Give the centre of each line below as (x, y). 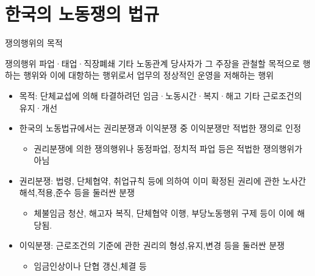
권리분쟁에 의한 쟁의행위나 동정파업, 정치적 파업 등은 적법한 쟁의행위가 (168, 148)
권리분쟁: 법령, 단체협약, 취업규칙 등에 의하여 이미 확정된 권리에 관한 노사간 (163, 180)
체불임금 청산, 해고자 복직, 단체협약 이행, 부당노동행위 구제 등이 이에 (164, 213)
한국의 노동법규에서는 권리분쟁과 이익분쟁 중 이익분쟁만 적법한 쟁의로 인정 (160, 128)
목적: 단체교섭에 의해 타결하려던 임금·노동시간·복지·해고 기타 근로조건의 (161, 95)
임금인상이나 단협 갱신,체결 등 (90, 265)
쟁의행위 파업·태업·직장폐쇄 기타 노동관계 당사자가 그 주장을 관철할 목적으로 (153, 63)
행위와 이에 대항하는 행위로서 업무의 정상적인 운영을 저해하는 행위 (149, 75)
